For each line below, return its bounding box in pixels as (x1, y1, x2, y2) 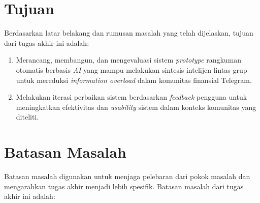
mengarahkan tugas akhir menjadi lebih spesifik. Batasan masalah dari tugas (4, 181, 244, 191)
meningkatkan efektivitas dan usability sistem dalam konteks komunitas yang (16, 101, 256, 112)
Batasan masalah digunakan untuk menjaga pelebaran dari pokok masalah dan (4, 171, 250, 181)
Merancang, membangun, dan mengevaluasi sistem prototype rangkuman (16, 54, 242, 65)
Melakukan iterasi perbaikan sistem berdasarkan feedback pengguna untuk (16, 92, 247, 102)
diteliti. (16, 111, 39, 122)
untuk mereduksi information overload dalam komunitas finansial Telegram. (16, 74, 252, 85)
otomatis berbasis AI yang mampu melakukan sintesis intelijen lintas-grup (16, 64, 247, 75)
